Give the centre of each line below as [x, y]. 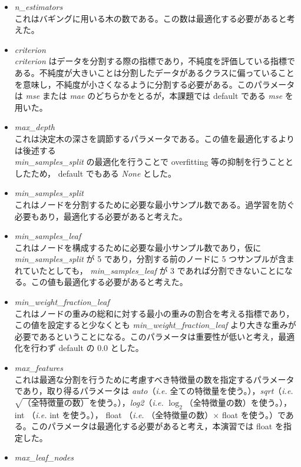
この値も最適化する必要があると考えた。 [109, 282]
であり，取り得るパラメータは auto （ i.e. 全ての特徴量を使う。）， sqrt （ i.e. [154, 391]
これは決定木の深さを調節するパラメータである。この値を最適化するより [154, 138]
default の [77, 348]
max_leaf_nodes [44, 457]
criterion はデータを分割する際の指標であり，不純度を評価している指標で [155, 61]
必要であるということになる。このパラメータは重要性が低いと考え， [146, 336]
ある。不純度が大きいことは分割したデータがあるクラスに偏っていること [154, 72]
